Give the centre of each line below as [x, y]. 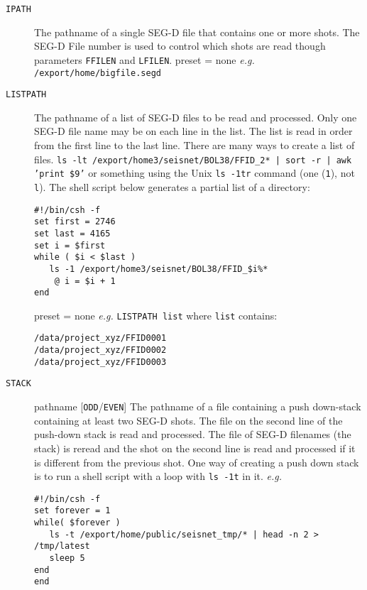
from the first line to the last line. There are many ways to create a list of [195, 145]
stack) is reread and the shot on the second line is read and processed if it [195, 448]
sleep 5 [67, 558]
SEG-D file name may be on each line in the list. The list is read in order [193, 131]
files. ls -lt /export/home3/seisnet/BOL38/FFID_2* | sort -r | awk [193, 159]
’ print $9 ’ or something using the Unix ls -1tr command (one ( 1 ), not [195, 173]
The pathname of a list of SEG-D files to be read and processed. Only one [196, 117]
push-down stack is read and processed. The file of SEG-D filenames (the [193, 434]
